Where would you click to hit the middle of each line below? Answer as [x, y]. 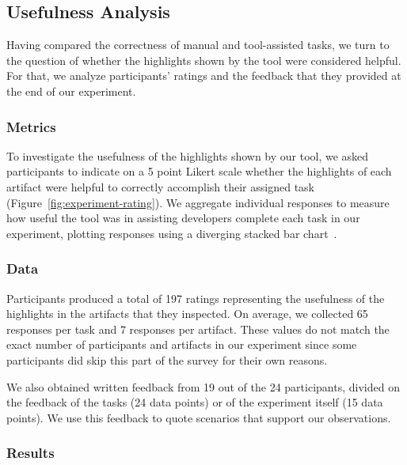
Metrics [31, 126]
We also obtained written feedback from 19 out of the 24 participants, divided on [203, 386]
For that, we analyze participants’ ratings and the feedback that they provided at [204, 76]
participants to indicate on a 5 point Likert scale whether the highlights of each [199, 171]
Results [30, 453]
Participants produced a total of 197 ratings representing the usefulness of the [196, 298]
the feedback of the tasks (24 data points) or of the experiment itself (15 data [195, 402]
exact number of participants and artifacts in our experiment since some [182, 344]
